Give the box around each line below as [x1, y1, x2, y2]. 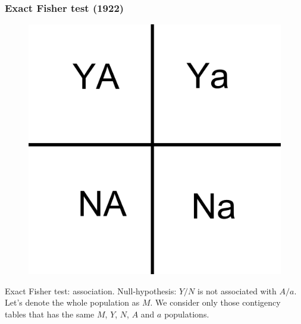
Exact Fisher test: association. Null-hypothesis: [5, 284, 177, 297]
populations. [164, 307, 209, 320]
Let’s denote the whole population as [5, 296, 140, 309]
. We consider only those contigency [150, 296, 281, 309]
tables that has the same [5, 307, 95, 320]
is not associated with [197, 284, 277, 297]
